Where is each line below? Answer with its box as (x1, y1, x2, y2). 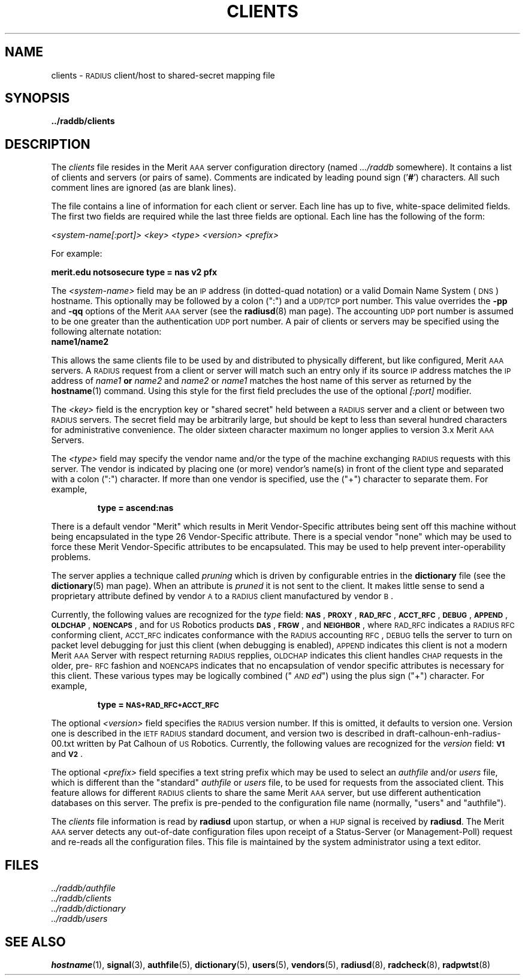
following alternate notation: (51, 326, 162, 337)
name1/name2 (51, 336, 109, 347)
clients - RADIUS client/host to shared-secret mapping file (51, 70, 275, 80)
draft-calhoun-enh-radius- (396, 728, 501, 739)
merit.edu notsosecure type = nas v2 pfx (51, 267, 218, 278)
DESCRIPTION (5, 136, 90, 152)
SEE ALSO (5, 934, 66, 949)
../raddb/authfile (51, 883, 116, 894)
